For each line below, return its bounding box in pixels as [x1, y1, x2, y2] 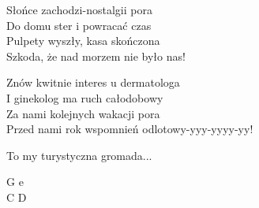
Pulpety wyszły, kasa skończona [6, 32, 160, 49]
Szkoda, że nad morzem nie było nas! [6, 47, 186, 64]
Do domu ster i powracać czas [6, 17, 152, 33]
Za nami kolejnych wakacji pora [6, 105, 160, 121]
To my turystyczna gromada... [6, 147, 152, 163]
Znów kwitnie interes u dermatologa [6, 74, 180, 91]
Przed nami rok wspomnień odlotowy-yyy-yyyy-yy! [6, 121, 253, 137]
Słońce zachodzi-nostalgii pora [6, 2, 152, 17]
